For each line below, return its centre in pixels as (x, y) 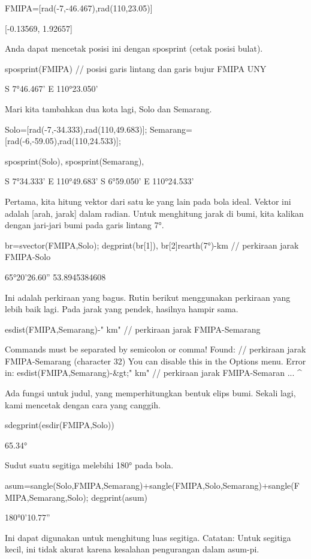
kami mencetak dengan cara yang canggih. (83, 404)
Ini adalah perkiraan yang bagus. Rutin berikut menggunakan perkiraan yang (148, 297)
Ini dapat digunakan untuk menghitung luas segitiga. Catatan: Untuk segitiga (148, 537)
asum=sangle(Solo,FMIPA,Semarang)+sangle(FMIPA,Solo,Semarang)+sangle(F (152, 485)
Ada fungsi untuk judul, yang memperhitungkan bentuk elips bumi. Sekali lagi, (150, 393)
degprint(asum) (120, 497)
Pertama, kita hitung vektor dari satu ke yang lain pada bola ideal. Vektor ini (148, 201)
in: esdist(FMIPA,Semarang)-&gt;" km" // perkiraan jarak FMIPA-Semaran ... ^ (153, 373)
